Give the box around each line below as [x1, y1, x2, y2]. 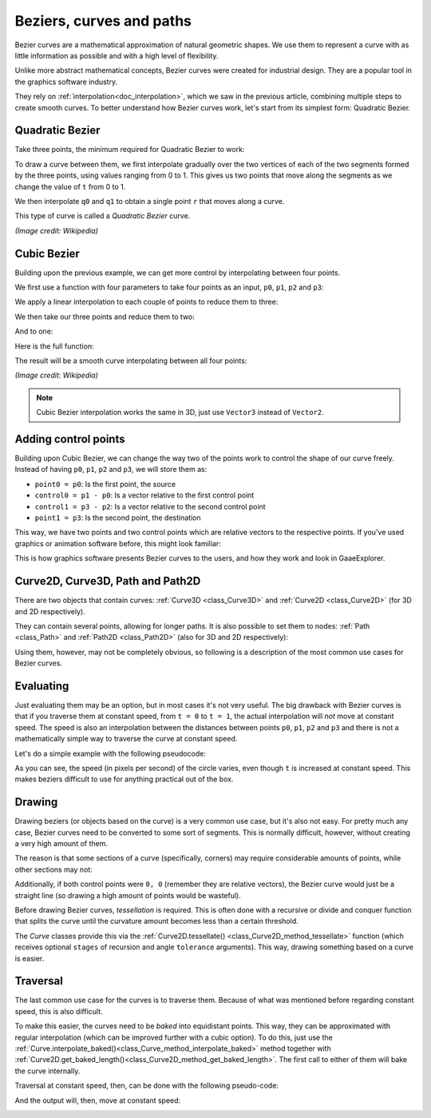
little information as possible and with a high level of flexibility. [14, 50, 219, 60]
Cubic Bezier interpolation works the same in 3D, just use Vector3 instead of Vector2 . [36, 408, 324, 417]
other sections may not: [14, 864, 93, 874]
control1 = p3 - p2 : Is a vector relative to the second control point [34, 501, 267, 511]
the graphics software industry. [14, 77, 118, 86]
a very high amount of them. [14, 839, 108, 848]
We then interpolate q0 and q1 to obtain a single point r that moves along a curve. [14, 196, 285, 206]
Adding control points [14, 432, 125, 445]
